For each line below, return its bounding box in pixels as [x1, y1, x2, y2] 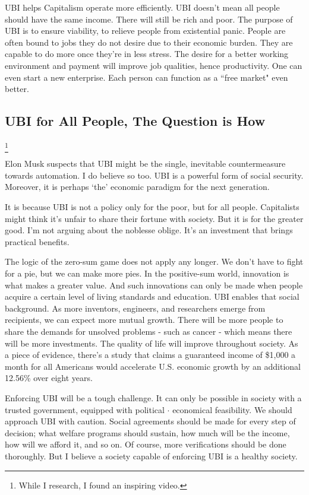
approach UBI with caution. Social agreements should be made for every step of [5, 415, 296, 427]
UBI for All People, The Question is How [5, 112, 266, 130]
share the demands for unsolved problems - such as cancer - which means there [5, 325, 292, 337]
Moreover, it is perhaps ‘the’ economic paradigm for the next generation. [5, 180, 270, 193]
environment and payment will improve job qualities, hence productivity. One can [5, 59, 302, 71]
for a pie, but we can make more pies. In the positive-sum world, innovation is [5, 267, 289, 280]
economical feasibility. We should [172, 403, 292, 415]
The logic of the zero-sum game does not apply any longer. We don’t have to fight [5, 255, 304, 268]
